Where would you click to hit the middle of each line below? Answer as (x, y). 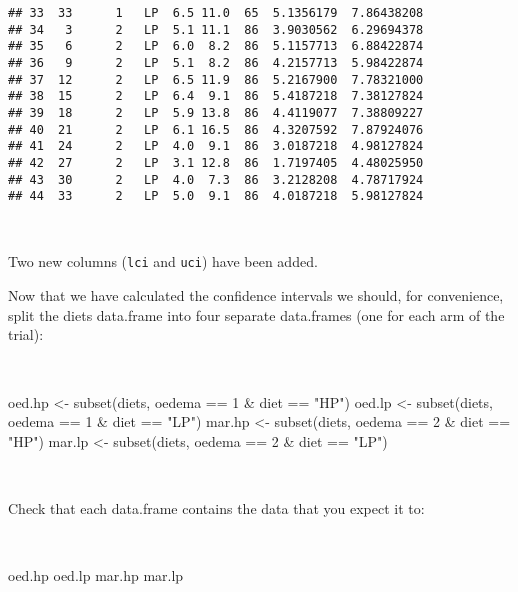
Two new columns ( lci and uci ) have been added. (163, 261)
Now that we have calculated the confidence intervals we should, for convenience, (256, 295)
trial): (26, 334)
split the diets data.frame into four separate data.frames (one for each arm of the (256, 314)
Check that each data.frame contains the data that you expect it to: (216, 507)
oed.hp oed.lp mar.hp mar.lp (96, 575)
